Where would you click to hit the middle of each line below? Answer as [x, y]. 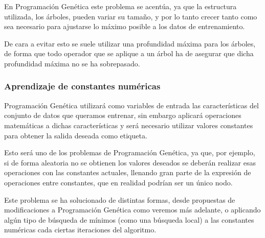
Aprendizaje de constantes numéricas [82, 86]
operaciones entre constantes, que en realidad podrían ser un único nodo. [118, 182]
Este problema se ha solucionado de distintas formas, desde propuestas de [120, 199]
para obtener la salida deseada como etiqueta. [76, 135]
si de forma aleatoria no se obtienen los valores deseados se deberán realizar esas [130, 162]
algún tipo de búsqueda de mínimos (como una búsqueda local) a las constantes [129, 219]
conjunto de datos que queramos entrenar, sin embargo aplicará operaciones [123, 115]
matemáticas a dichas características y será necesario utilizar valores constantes [129, 125]
